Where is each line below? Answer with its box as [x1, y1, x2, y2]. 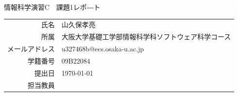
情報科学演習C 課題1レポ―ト [4, 2, 101, 12]
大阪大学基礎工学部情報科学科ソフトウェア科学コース [62, 32, 231, 42]
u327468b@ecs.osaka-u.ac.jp [62, 44, 144, 54]
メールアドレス [7, 44, 55, 54]
